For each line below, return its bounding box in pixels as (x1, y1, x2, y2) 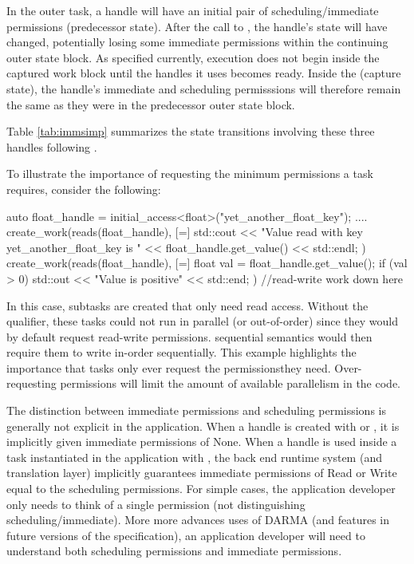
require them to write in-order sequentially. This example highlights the (6, 344, 357, 361)
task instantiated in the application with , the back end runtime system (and (6, 448, 382, 465)
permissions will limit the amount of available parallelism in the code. (60, 375, 401, 392)
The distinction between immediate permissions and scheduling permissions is (6, 402, 386, 419)
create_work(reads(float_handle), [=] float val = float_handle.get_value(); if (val (6, 254, 408, 271)
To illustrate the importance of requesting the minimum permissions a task (6, 165, 373, 182)
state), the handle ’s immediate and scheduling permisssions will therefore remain (6, 80, 401, 97)
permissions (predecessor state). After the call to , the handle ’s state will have (6, 18, 388, 34)
